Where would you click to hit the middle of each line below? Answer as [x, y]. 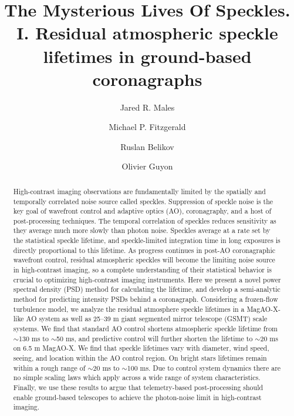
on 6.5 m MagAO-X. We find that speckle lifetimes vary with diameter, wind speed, [141, 348]
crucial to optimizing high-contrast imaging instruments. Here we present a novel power [147, 279]
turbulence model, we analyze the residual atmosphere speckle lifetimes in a [129, 309]
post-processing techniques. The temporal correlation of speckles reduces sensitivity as [145, 220]
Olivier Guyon [147, 166]
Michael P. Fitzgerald [147, 127]
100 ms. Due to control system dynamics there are [204, 367]
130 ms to [34, 338]
